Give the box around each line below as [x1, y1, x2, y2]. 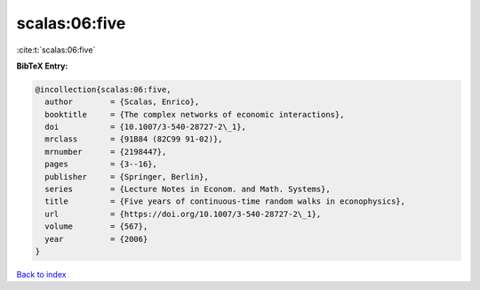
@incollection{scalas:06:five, [35, 85, 172, 94]
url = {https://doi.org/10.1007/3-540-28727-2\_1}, [44, 209, 322, 219]
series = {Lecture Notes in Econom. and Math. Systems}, [44, 184, 331, 195]
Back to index [16, 269, 67, 279]
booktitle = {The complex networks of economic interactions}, [44, 109, 345, 119]
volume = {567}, [44, 222, 148, 231]
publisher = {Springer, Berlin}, [44, 172, 209, 181]
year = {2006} [44, 234, 148, 244]
